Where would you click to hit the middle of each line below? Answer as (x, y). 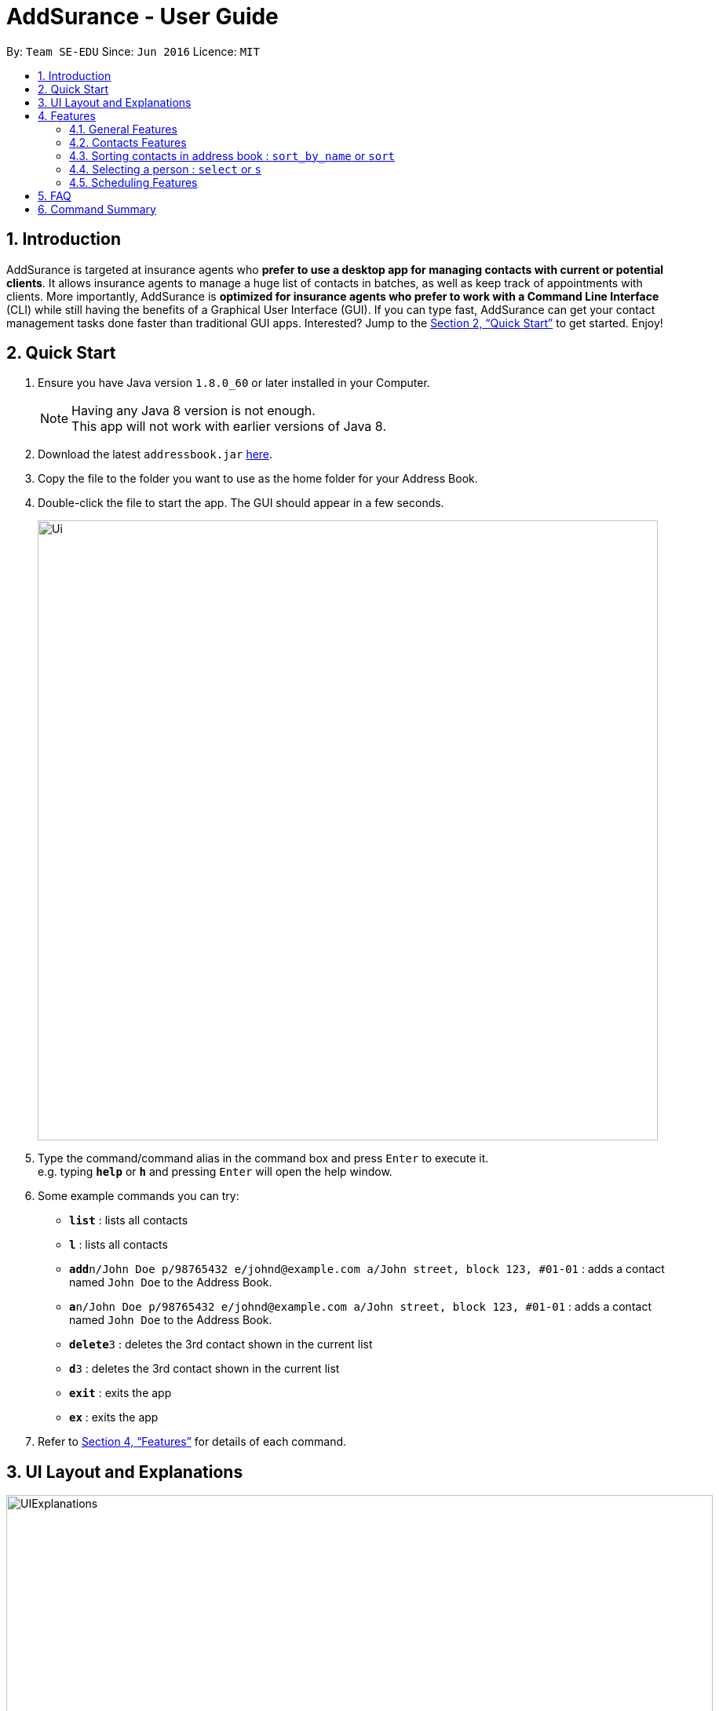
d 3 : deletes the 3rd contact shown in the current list (204, 1369)
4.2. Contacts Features (128, 142)
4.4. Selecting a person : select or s (165, 169)
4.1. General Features (123, 129)
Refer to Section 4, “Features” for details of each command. (192, 1442)
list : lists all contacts (129, 1220)
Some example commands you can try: (139, 1196)
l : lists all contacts (119, 1245)
